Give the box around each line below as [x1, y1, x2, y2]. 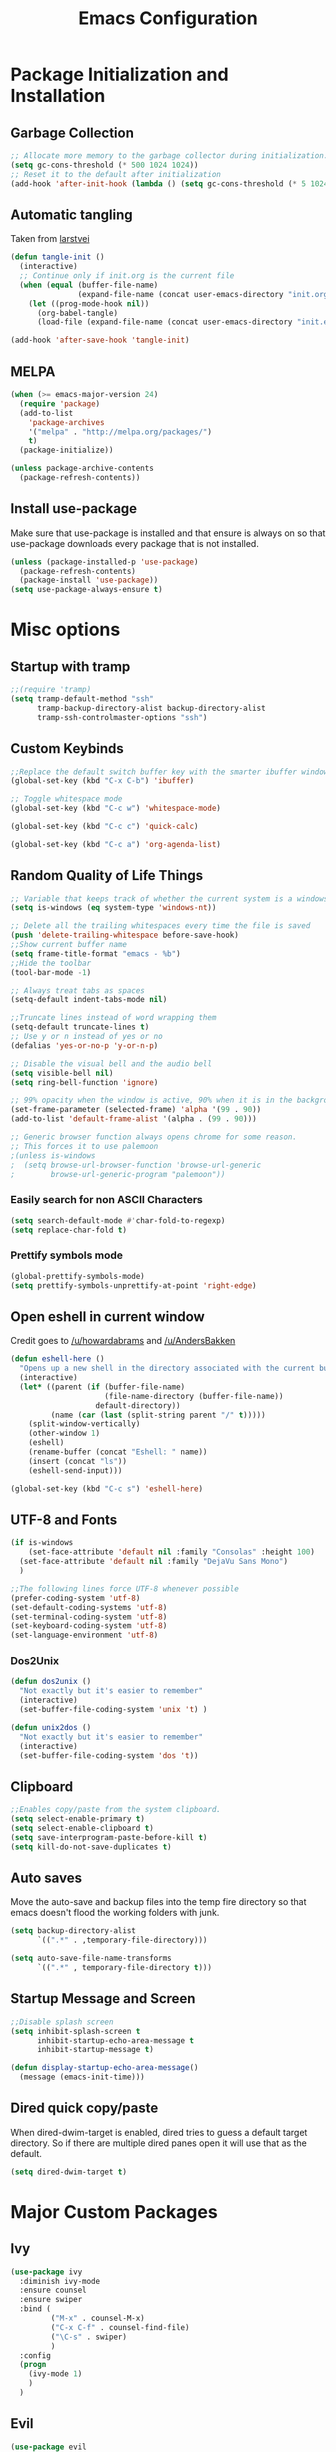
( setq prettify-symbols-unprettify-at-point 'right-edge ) [10, 1280, 257, 1291]
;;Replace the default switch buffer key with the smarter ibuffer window [10, 767, 329, 777]
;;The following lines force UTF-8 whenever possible [10, 1583, 240, 1594]
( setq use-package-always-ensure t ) [10, 585, 163, 595]
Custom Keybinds [10, 740, 124, 757]
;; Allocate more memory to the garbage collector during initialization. [10, 151, 329, 161]
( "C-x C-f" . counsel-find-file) [50, 2322, 190, 2332]
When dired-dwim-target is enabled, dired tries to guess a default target [10, 2126, 308, 2138]
